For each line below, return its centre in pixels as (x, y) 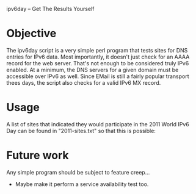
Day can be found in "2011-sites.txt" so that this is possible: (81, 131)
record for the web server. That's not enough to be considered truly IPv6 (98, 63)
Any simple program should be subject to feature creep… (78, 172)
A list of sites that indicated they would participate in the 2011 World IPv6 (98, 124)
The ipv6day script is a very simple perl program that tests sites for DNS (97, 50)
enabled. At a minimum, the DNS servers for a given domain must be (93, 70)
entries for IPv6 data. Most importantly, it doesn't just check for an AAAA (98, 57)
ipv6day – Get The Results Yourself (50, 9)
